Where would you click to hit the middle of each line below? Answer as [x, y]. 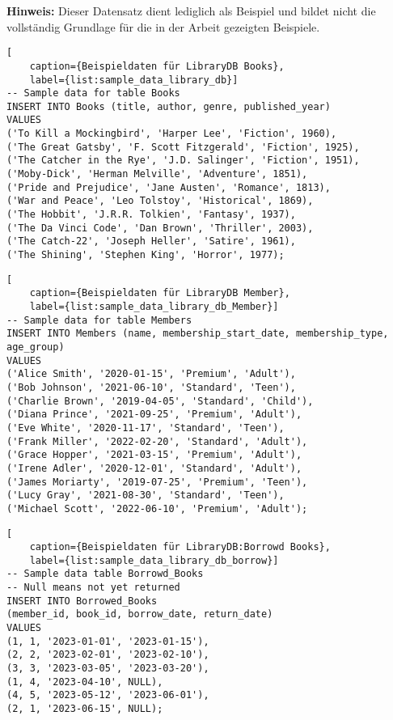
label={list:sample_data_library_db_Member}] [154, 307]
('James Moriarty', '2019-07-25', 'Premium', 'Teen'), [157, 482]
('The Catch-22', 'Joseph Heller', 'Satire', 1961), [151, 241]
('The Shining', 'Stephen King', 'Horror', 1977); [146, 255]
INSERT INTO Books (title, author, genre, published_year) [169, 106]
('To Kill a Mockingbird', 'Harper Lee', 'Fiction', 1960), [172, 134]
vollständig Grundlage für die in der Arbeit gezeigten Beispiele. [163, 26]
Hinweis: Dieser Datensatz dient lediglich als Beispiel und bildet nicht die [191, 11]
